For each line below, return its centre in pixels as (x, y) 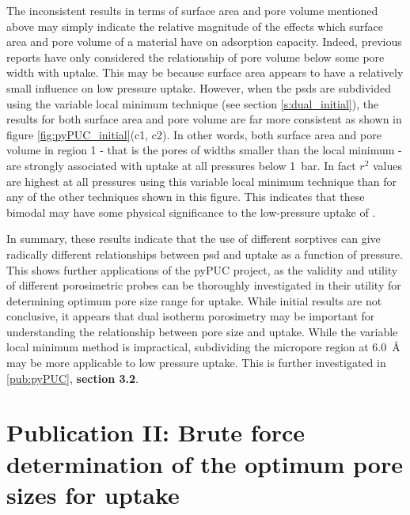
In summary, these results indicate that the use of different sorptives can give (194, 239)
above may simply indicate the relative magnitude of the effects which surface (195, 26)
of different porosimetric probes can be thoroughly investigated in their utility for (204, 285)
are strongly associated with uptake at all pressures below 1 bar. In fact (181, 165)
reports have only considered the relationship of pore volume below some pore (196, 57)
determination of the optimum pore (205, 463)
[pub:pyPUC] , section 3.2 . (72, 378)
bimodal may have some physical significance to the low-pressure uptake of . (191, 212)
